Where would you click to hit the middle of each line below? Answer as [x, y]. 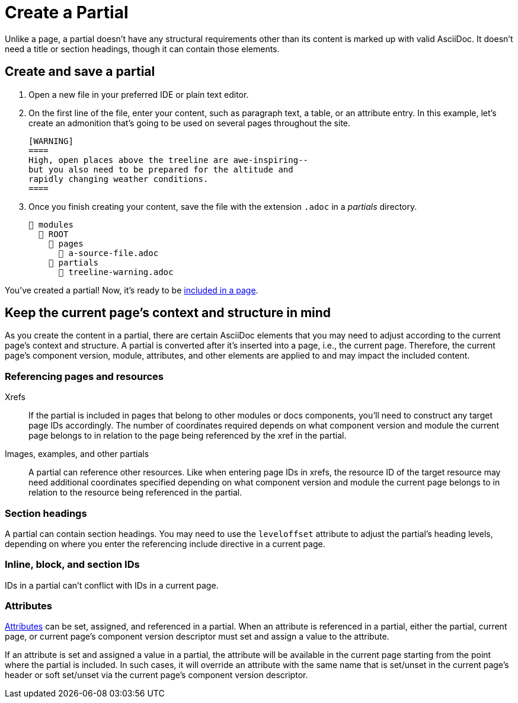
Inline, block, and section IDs [72, 565]
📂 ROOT [53, 234]
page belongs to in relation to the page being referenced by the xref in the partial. [188, 436]
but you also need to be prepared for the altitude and [161, 169]
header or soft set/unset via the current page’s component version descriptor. [156, 675]
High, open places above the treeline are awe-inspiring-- [169, 160]
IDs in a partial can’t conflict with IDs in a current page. [112, 585]
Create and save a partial [80, 72]
